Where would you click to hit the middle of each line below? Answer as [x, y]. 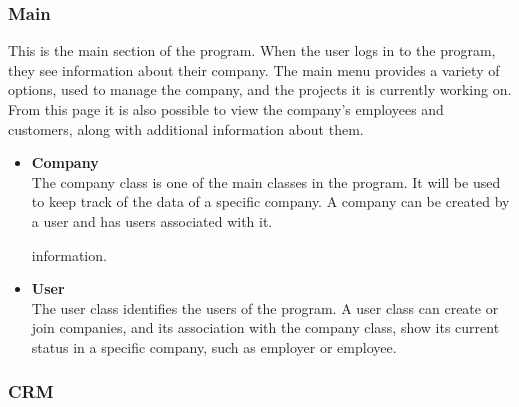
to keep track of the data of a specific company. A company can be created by [270, 201]
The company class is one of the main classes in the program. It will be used [266, 181]
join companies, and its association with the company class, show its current [265, 327]
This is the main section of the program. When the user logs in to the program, [252, 50]
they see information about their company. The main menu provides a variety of [254, 69]
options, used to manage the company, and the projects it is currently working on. [260, 89]
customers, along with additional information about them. [186, 128]
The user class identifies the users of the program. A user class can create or [265, 307]
